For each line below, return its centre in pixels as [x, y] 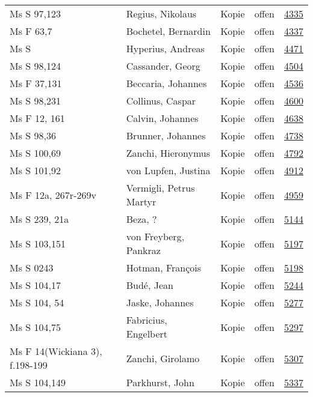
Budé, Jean [150, 285]
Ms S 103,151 [38, 243]
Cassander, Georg [163, 66]
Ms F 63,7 [31, 31]
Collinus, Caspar [161, 101]
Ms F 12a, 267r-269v [53, 195]
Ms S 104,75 [35, 327]
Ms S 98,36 [33, 135]
